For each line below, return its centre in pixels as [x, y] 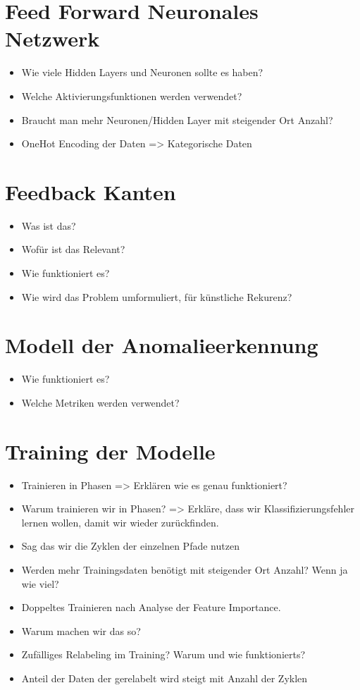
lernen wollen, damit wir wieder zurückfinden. [120, 522]
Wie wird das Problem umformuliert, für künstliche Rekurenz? [157, 296]
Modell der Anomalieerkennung [162, 345]
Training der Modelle [110, 451]
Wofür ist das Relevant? [73, 249]
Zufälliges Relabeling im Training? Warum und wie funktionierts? [163, 654]
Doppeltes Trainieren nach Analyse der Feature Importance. [151, 607]
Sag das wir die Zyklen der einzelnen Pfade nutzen [130, 546]
